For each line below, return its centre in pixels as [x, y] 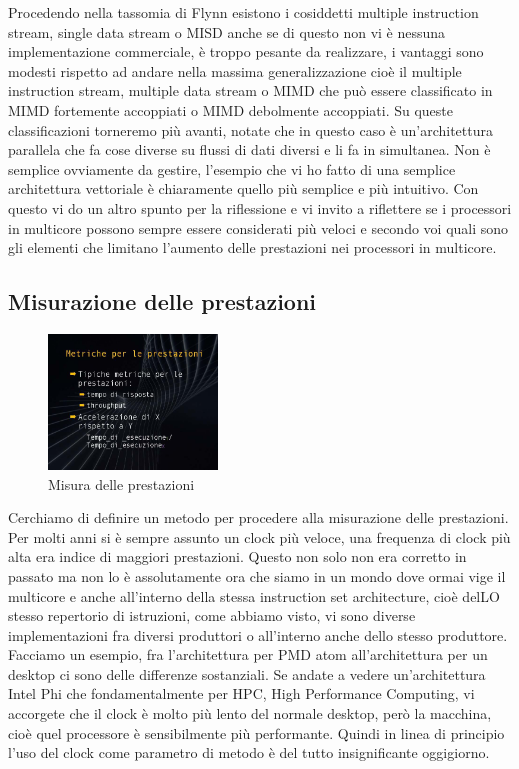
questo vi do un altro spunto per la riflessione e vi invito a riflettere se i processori [260, 207]
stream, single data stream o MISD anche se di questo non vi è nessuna [227, 31]
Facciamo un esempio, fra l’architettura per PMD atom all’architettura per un [248, 654]
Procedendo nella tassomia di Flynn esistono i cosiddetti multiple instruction [243, 12]
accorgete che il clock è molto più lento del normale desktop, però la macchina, [250, 713]
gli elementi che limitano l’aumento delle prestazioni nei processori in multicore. [252, 247]
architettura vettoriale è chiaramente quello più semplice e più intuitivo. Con [243, 188]
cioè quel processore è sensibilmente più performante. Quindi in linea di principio [256, 732]
